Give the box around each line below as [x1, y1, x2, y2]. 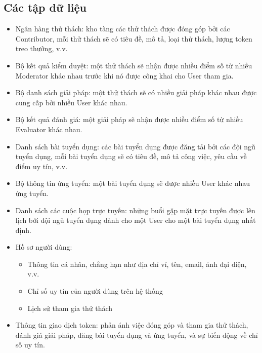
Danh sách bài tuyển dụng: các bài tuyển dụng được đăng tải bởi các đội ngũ [15, 141, 255, 151]
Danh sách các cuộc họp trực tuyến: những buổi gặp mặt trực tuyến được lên [15, 205, 255, 215]
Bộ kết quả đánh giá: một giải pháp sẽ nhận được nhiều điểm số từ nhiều [15, 114, 243, 125]
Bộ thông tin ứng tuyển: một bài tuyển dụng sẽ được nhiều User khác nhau [15, 178, 250, 188]
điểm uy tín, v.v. [15, 161, 68, 171]
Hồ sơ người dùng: [15, 242, 72, 252]
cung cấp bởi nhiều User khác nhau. [15, 97, 127, 107]
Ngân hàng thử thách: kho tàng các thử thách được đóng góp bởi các [15, 23, 230, 34]
